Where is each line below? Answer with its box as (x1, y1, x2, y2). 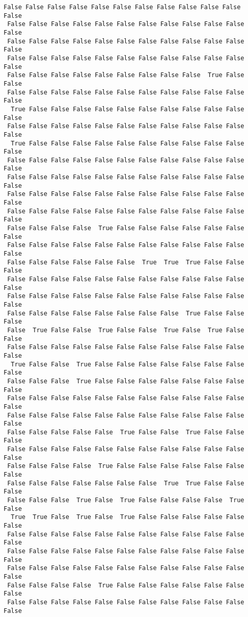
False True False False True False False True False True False (7, 326, 244, 334)
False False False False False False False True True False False (7, 479, 244, 487)
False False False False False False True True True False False (7, 258, 244, 266)
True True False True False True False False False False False (11, 513, 244, 521)
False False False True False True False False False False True (7, 497, 244, 504)
